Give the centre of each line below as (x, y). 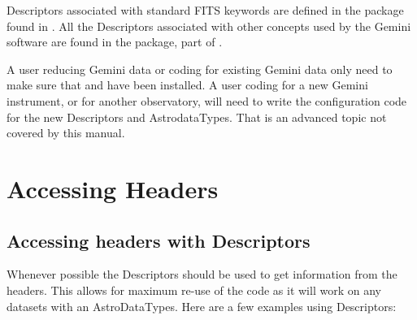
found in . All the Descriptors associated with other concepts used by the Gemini (209, 26)
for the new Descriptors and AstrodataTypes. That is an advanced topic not (197, 117)
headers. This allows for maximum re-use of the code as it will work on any (194, 290)
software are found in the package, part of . (115, 42)
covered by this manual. (66, 133)
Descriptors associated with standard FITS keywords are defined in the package (205, 10)
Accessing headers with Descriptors (159, 240)
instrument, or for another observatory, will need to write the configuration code (207, 100)
